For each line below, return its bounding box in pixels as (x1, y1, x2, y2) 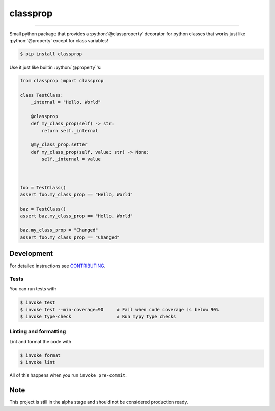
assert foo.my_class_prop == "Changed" (20, 234, 120, 240)
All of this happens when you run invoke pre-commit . (9, 372, 127, 378)
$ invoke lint (20, 359, 56, 365)
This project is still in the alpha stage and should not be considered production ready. (9, 399, 188, 405)
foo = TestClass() (20, 185, 66, 190)
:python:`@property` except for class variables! (9, 37, 109, 43)
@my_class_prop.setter (31, 142, 88, 148)
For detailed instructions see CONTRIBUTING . (9, 262, 106, 269)
